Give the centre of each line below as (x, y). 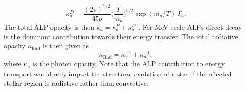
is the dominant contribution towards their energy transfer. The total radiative (121, 36)
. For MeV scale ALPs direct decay (190, 27)
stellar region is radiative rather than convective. (76, 83)
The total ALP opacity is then (49, 27)
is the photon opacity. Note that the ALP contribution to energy (129, 64)
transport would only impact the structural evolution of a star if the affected (118, 73)
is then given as (66, 46)
